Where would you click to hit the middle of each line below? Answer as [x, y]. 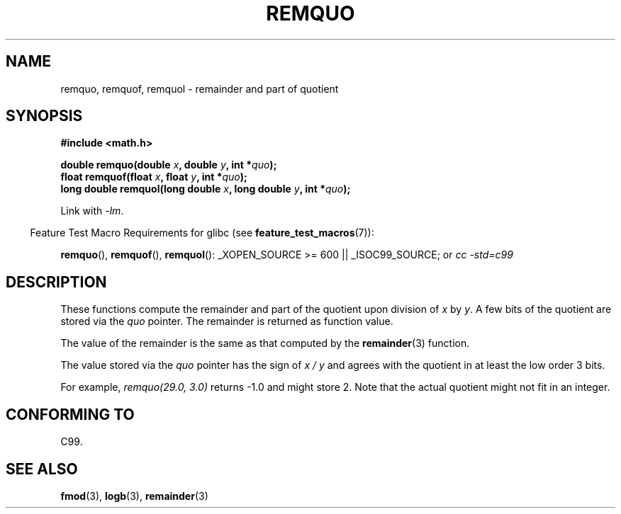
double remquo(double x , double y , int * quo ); [169, 165]
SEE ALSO [42, 469]
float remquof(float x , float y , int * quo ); [154, 177]
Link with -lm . [92, 211]
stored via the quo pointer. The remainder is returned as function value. [227, 321]
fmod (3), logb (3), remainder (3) [134, 496]
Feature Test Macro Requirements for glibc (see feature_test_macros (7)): [202, 233]
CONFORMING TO [70, 414]
